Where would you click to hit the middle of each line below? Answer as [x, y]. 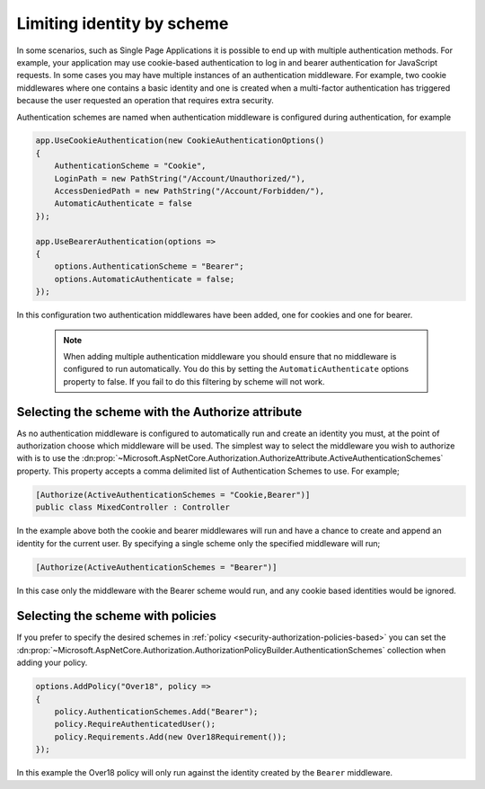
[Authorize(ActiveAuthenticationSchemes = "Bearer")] [156, 567]
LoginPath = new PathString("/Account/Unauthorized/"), [180, 178]
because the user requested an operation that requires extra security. [145, 101]
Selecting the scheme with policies [117, 616]
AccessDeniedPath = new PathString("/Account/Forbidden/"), [190, 191]
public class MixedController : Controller [133, 507]
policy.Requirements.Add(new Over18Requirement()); [171, 736]
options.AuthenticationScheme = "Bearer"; [149, 266]
